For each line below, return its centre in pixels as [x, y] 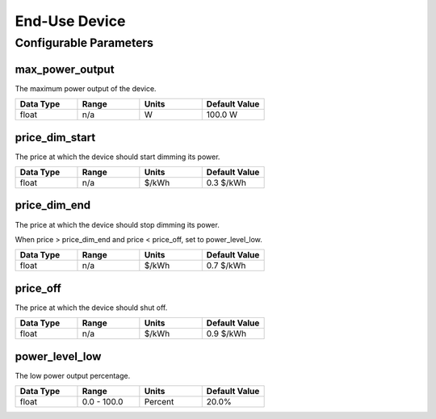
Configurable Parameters [84, 43]
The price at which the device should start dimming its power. [117, 157]
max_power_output [65, 69]
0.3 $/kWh [226, 183]
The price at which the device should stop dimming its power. [117, 224]
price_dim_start [55, 137]
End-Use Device [70, 21]
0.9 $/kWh [226, 333]
